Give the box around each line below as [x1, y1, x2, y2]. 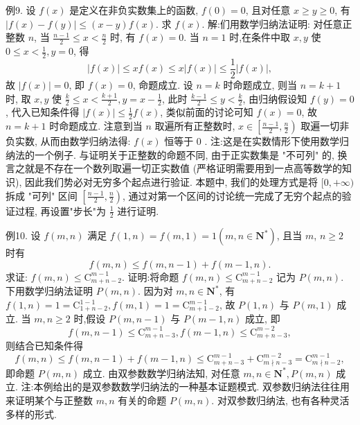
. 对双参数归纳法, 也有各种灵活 [211, 393, 350, 408]
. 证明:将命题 [121, 269, 179, 284]
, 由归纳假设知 [242, 91, 307, 105]
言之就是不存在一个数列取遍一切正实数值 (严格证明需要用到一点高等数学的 [6, 161, 343, 175]
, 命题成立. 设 [132, 77, 193, 92]
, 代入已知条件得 [6, 105, 80, 119]
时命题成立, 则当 [223, 77, 298, 92]
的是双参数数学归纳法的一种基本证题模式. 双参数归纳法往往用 [72, 379, 350, 394]
